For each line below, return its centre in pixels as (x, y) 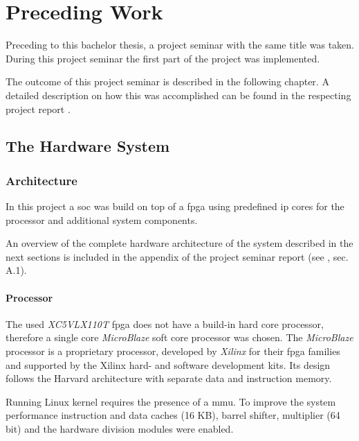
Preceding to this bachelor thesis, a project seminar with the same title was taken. (180, 45)
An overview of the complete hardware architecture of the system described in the (179, 243)
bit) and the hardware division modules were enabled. (120, 429)
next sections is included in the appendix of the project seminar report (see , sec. (177, 256)
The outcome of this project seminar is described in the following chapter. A (167, 81)
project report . (38, 109)
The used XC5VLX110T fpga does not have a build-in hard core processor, (165, 323)
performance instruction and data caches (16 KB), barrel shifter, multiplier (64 (173, 415)
